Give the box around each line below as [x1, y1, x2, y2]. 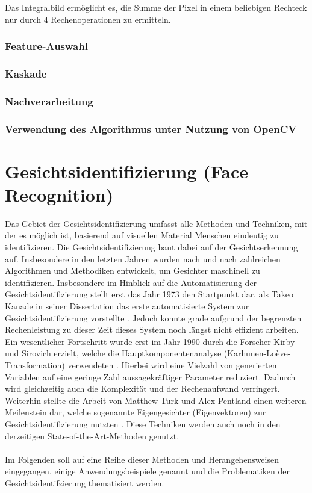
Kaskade [5, 66, 47, 81]
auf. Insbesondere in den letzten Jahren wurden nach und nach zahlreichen [5, 252, 281, 265]
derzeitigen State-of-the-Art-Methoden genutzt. [5, 429, 179, 442]
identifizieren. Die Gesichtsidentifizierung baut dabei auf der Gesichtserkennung [5, 241, 298, 253]
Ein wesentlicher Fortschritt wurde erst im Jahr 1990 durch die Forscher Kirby [5, 335, 295, 347]
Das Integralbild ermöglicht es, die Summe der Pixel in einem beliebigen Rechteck [5, 1, 307, 13]
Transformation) [5, 359, 65, 371]
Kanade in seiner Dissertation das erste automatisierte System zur [5, 300, 249, 312]
